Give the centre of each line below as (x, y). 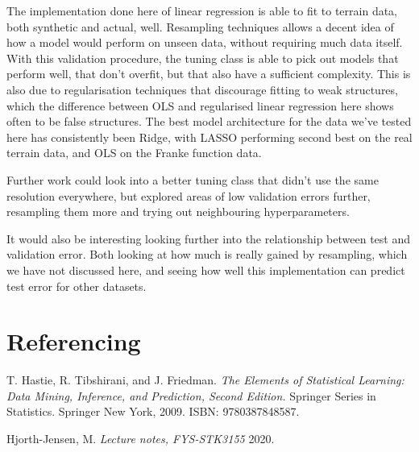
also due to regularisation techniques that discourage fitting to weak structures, (202, 89)
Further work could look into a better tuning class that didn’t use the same (193, 179)
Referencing (74, 341)
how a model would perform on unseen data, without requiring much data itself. (205, 42)
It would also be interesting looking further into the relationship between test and (208, 238)
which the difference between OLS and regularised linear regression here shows (200, 105)
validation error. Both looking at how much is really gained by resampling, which (207, 254)
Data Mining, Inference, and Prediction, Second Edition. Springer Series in (191, 395)
